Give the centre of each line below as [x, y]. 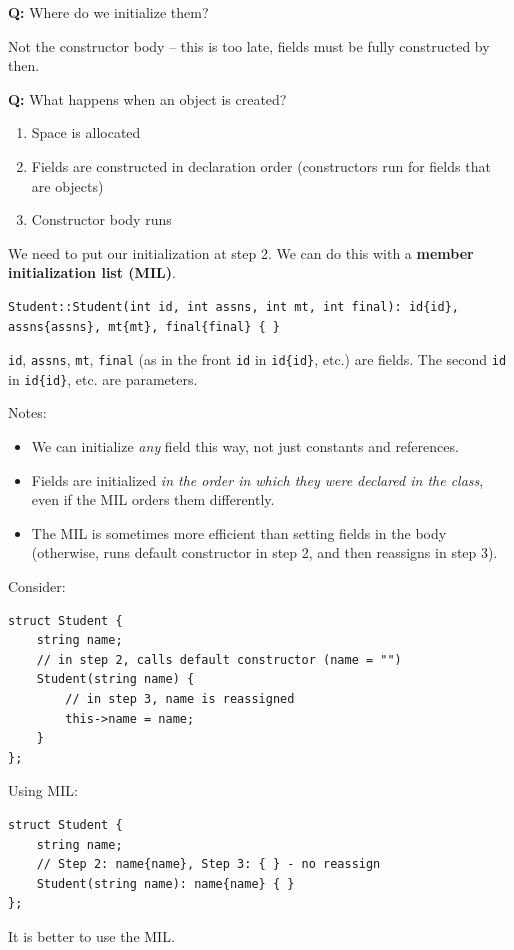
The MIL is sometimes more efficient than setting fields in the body [239, 532]
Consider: [37, 586]
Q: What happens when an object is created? [147, 98]
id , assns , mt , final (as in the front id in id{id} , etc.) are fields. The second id [257, 359]
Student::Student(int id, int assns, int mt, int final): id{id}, [234, 306]
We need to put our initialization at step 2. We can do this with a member [241, 252]
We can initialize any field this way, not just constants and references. [245, 446]
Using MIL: [43, 790]
